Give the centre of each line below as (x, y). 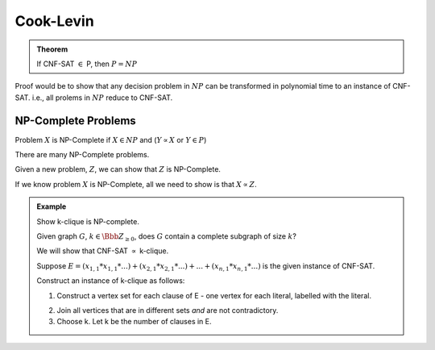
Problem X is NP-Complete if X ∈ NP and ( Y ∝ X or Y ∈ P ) (111, 140)
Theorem (52, 49)
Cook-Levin (54, 21)
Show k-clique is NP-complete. (88, 221)
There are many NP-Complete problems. (82, 155)
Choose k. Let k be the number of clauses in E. (135, 322)
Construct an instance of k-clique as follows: (111, 281)
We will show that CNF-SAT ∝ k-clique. (103, 251)
